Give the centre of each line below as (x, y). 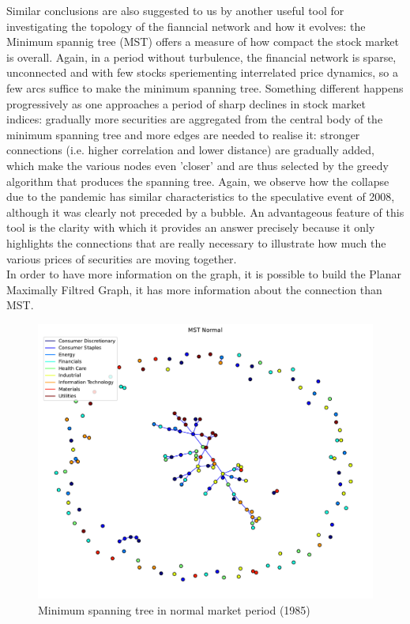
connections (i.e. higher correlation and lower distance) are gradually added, (190, 150)
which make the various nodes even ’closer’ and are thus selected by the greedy (197, 165)
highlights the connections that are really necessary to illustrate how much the (196, 242)
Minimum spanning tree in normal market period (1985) (174, 609)
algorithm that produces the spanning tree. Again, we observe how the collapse (198, 181)
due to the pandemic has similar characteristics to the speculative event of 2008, (201, 197)
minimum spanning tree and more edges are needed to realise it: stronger (183, 134)
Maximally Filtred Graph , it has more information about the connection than (194, 289)
